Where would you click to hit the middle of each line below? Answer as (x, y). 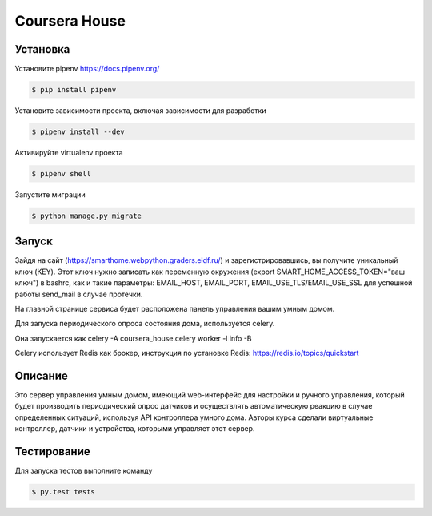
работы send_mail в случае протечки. (79, 294)
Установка (42, 49)
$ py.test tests (64, 492)
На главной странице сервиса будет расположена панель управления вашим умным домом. (175, 309)
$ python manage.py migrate (86, 216)
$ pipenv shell (61, 173)
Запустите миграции (50, 194)
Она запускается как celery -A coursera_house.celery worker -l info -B (133, 338)
